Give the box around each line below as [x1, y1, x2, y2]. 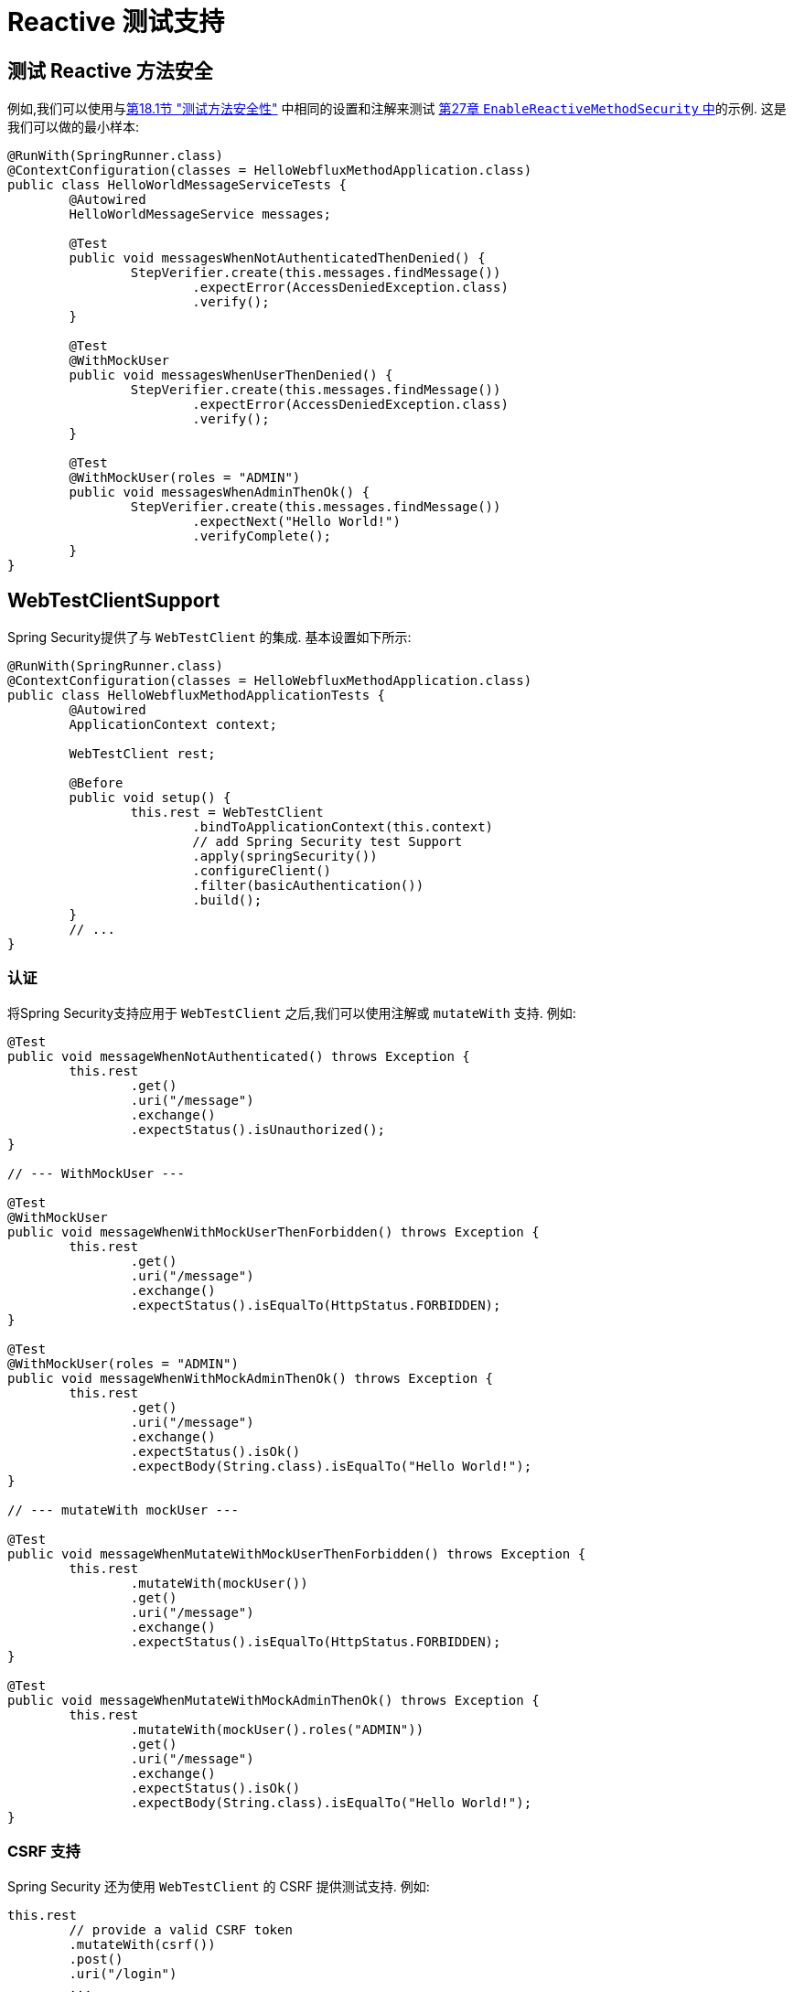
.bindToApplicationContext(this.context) [192, 819, 494, 835]
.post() [69, 1951, 123, 1966]
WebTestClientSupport [7, 588, 220, 612]
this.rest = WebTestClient [130, 805, 324, 820]
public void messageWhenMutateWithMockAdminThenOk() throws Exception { [7, 1692, 540, 1708]
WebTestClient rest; [69, 746, 216, 762]
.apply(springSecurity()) [192, 849, 378, 864]
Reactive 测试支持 [7, 6, 225, 37]
